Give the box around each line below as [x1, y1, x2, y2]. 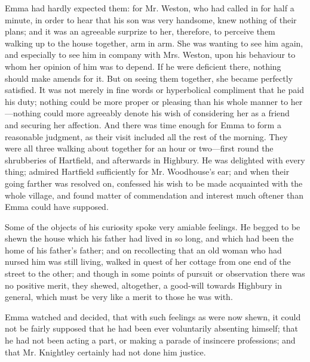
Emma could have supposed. [5, 200, 109, 213]
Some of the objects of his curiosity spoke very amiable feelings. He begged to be [5, 220, 300, 233]
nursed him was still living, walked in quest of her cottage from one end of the [5, 255, 291, 268]
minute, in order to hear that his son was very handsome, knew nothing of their [5, 13, 297, 26]
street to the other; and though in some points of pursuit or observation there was [5, 267, 305, 280]
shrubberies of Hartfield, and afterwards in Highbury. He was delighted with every [5, 153, 305, 166]
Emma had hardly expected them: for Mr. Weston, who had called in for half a [5, 2, 294, 14]
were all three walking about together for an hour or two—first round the [5, 142, 274, 154]
